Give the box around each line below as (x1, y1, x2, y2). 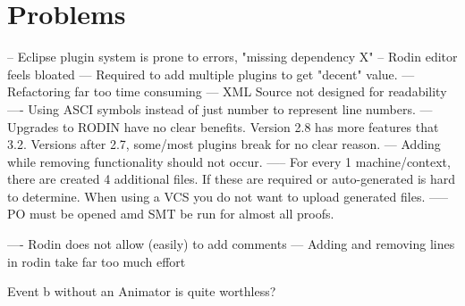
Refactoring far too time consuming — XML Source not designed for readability (7, 82, 447, 101)
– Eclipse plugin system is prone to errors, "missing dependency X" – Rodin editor (7, 47, 458, 66)
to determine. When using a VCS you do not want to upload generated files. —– (7, 186, 448, 205)
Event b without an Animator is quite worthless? (7, 282, 276, 301)
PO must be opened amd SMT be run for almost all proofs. (7, 204, 334, 223)
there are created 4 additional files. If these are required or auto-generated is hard (7, 170, 456, 188)
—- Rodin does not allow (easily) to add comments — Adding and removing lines (7, 235, 455, 253)
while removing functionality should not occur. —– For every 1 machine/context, (7, 152, 451, 170)
